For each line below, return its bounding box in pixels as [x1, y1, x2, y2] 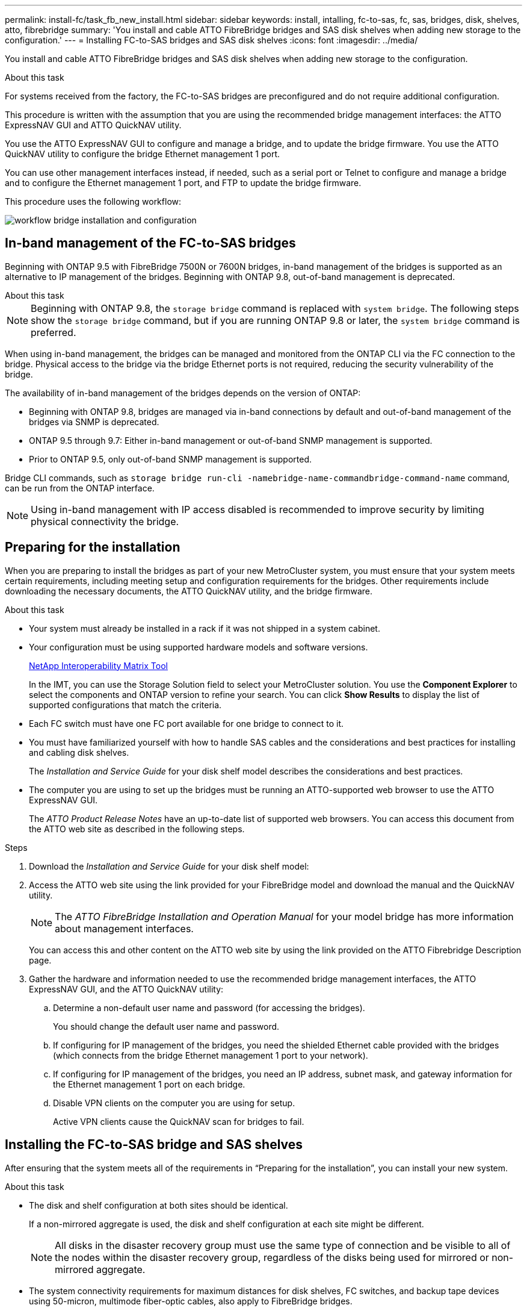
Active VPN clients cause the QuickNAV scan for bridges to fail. [53, 1116, 304, 1127]
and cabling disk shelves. [29, 747, 129, 758]
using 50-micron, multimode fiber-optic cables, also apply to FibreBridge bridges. [29, 1295, 353, 1306]
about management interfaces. [55, 922, 194, 935]
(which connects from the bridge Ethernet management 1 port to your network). [53, 1050, 368, 1060]
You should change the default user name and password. [53, 1021, 280, 1032]
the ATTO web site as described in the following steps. [29, 823, 245, 834]
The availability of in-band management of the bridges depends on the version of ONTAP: [5, 387, 361, 398]
